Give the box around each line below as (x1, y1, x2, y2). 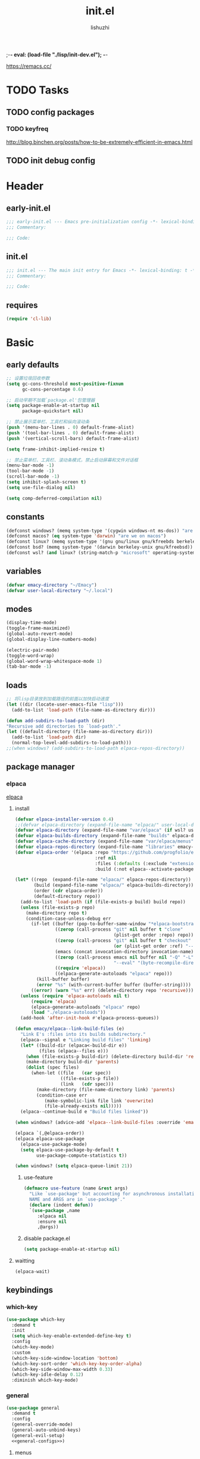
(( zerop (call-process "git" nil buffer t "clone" (55, 926, 183, 932)
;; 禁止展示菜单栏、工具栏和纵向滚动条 (6, 419, 90, 425)
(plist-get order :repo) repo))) (113, 932, 196, 938)
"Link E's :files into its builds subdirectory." (20, 1031, 146, 1038)
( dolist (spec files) (26, 1064, 79, 1070)
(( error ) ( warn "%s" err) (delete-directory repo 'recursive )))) (30, 987, 196, 993)
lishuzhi (90, 24, 110, 31)
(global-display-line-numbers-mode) (6, 636, 97, 642)
